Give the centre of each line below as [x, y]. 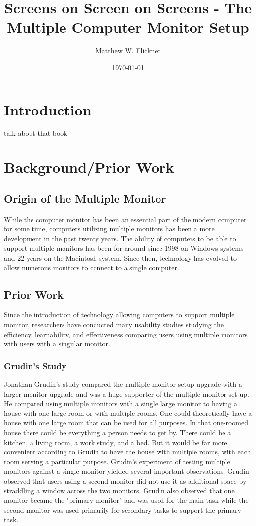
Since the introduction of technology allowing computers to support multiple [119, 315]
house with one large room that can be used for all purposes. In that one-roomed [126, 423]
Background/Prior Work [89, 167]
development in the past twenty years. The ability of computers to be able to [120, 238]
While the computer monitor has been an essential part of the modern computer [125, 219]
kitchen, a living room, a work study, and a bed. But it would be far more [116, 442]
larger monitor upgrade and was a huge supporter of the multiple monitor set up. [127, 394]
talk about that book [36, 133]
